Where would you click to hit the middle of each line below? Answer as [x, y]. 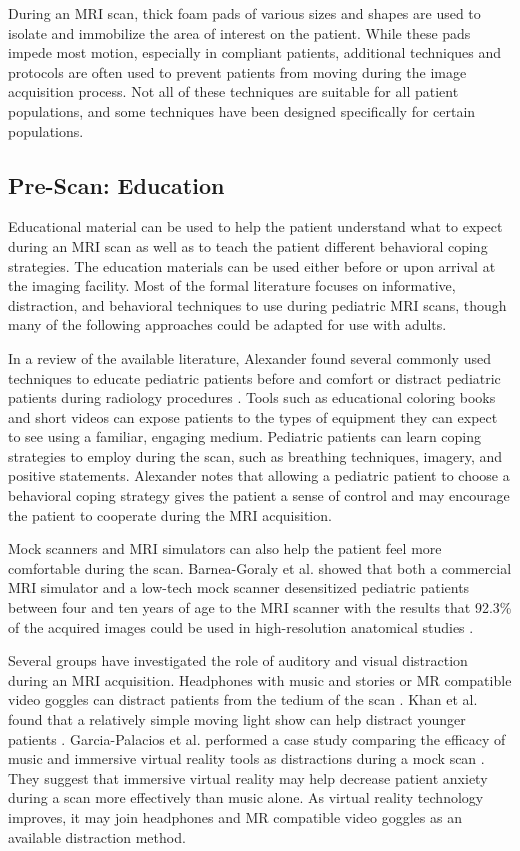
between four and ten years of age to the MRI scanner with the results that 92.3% [260, 607]
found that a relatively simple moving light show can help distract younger [237, 719]
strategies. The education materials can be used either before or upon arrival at [252, 265]
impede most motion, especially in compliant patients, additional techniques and [255, 52]
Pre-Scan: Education [116, 184]
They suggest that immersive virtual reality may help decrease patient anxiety [248, 777]
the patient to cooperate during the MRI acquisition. [170, 514]
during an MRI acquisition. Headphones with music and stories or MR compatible [260, 679]
